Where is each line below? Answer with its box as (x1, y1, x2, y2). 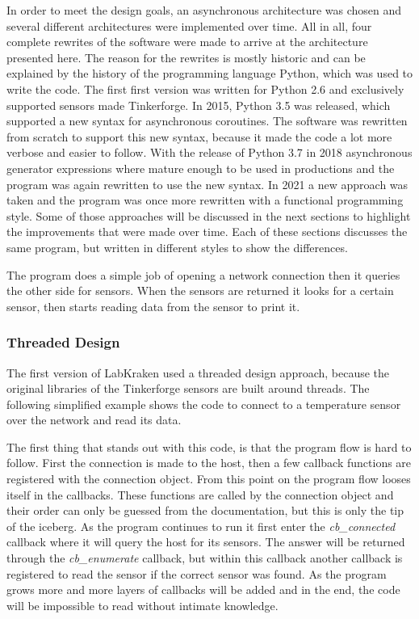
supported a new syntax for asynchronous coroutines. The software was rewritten (6, 112, 408, 129)
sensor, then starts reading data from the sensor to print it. (6, 297, 300, 314)
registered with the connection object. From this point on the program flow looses (6, 470, 411, 487)
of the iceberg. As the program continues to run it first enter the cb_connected (6, 517, 396, 534)
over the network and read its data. (6, 411, 182, 428)
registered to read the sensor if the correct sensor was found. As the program (6, 565, 387, 582)
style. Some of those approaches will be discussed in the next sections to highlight (6, 207, 411, 224)
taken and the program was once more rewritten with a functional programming (6, 192, 404, 208)
